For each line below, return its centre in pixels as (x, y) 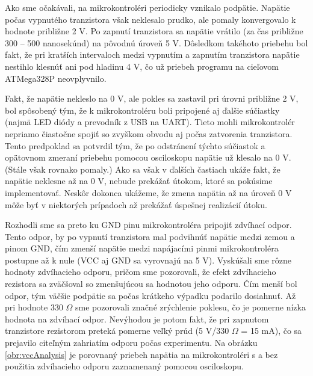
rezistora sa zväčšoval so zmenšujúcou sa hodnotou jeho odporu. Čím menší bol (151, 284)
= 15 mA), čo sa (271, 331)
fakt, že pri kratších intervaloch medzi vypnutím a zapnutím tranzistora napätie (152, 54)
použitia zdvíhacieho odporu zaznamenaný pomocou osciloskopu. (124, 366)
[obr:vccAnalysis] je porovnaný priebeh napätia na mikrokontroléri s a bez (141, 354)
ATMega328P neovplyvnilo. (56, 78)
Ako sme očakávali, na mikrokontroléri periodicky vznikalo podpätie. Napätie (147, 7)
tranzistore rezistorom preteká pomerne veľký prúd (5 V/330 (117, 331)
